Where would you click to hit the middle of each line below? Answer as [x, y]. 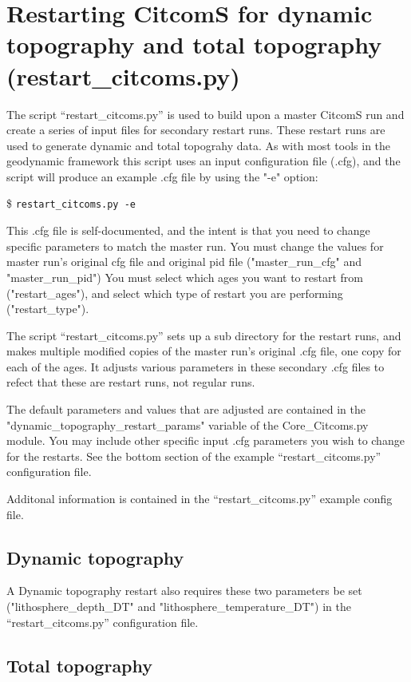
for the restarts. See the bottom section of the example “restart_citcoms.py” [194, 456]
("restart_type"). [48, 309]
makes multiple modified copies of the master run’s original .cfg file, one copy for [204, 351]
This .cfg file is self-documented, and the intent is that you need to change [188, 230]
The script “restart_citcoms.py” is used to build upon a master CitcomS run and [205, 114]
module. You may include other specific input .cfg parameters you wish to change [205, 440]
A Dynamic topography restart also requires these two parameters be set [184, 591]
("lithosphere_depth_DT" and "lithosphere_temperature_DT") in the [179, 607]
